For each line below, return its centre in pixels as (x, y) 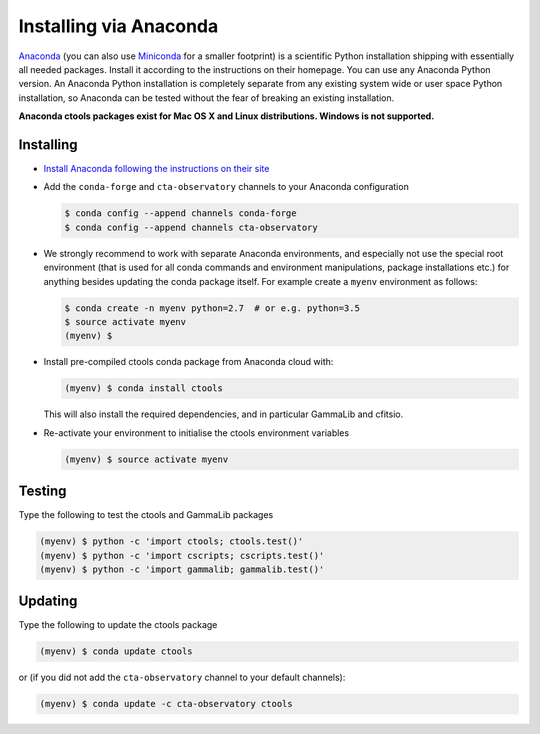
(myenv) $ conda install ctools (144, 388)
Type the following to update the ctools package (118, 625)
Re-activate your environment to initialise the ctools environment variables (196, 432)
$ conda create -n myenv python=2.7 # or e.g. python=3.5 (212, 308)
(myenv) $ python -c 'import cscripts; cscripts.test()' (182, 555)
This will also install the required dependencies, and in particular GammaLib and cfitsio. (223, 414)
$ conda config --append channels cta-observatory (191, 227)
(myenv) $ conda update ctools (116, 651)
